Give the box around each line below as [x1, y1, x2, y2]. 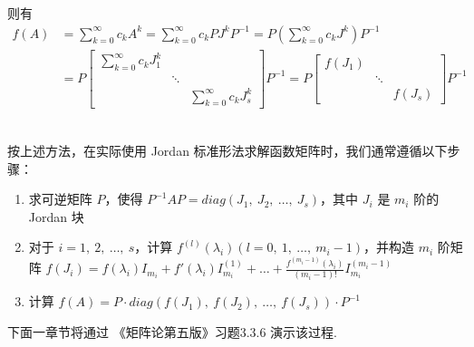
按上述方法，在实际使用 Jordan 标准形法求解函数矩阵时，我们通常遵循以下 [7, 140, 448, 159]
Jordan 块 [28, 207, 84, 226]
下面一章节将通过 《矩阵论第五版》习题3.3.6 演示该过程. [7, 323, 337, 341]
